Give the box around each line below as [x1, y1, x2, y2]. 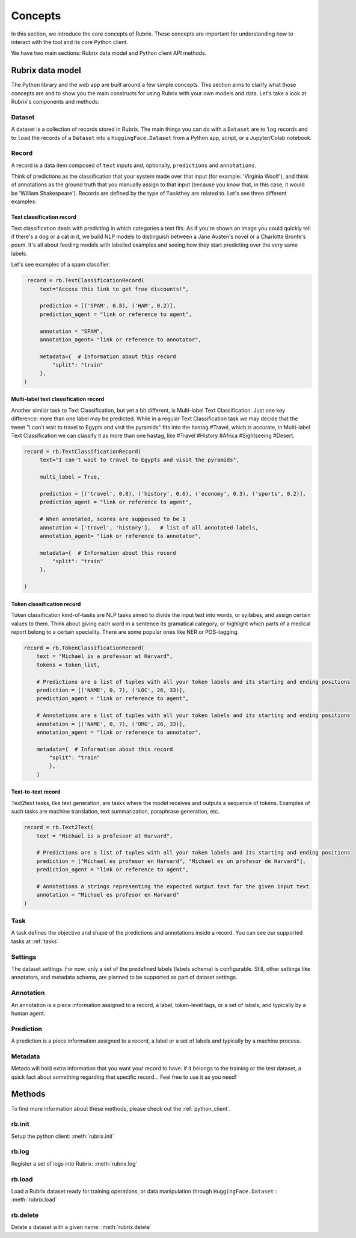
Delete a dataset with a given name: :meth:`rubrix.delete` [11, 1224, 152, 1231]
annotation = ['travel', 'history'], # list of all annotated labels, [39, 524, 259, 531]
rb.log [11, 1148, 29, 1156]
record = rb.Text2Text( [23, 824, 94, 831]
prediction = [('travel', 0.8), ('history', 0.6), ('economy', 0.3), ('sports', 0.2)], [39, 490, 306, 497]
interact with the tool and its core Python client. [11, 38, 129, 45]
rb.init [11, 1120, 29, 1128]
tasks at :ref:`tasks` [11, 938, 59, 945]
